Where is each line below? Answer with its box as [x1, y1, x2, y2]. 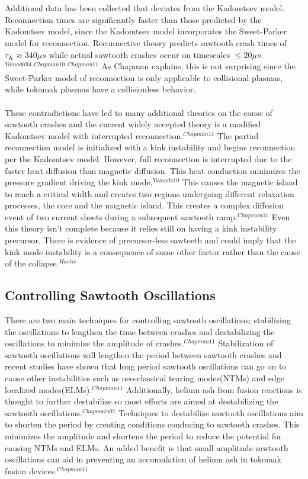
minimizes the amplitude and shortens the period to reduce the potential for [5, 429, 282, 442]
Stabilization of [218, 337, 274, 349]
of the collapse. [5, 257, 59, 269]
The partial [217, 129, 259, 142]
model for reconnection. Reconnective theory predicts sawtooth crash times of [5, 36, 287, 49]
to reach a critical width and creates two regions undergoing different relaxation [5, 187, 294, 200]
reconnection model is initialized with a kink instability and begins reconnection [5, 141, 296, 153]
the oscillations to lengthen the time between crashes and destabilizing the [5, 325, 275, 337]
